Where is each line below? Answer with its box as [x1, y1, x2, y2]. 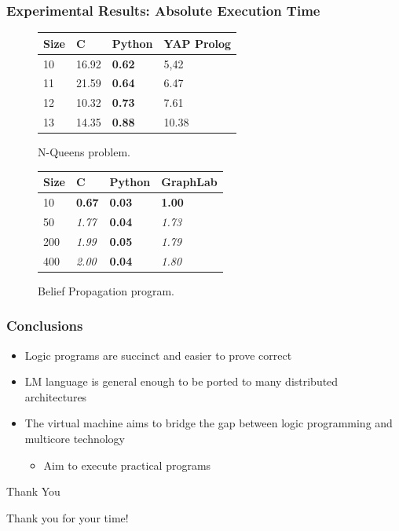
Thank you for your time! [6, 509, 129, 526]
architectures [24, 388, 87, 405]
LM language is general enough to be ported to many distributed [24, 373, 339, 390]
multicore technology [24, 430, 126, 446]
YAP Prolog [163, 35, 232, 51]
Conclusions [6, 316, 83, 335]
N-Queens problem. [38, 144, 130, 160]
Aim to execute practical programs [43, 456, 211, 473]
